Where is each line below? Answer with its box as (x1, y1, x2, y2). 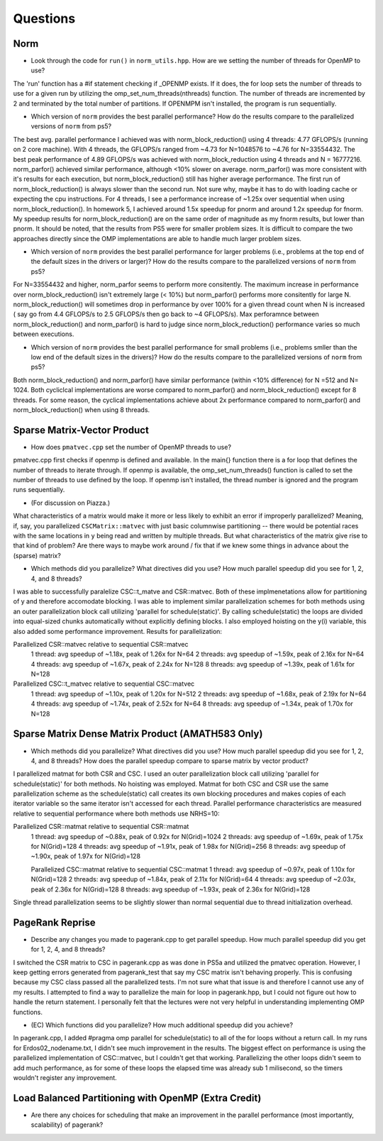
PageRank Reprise (13, 916, 96, 928)
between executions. (13, 330, 74, 338)
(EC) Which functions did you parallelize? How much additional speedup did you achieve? (30, 1021, 294, 1030)
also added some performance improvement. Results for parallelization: (13, 627, 223, 635)
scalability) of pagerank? (30, 1120, 104, 1129)
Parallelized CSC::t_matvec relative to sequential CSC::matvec (13, 679, 195, 688)
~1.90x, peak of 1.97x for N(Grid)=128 (30, 852, 141, 861)
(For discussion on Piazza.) (30, 499, 111, 507)
